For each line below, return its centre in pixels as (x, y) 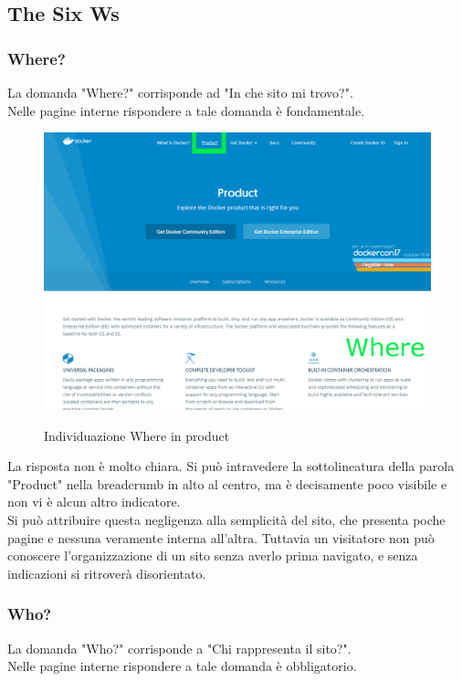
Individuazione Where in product (137, 435)
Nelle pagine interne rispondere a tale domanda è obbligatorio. (182, 666)
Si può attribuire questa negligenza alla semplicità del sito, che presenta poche (226, 520)
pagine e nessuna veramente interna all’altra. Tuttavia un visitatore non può (221, 537)
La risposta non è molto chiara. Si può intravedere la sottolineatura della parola (231, 466)
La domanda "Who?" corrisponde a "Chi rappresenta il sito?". (179, 648)
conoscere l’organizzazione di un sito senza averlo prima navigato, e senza (213, 555)
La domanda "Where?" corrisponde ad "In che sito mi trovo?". (180, 92)
